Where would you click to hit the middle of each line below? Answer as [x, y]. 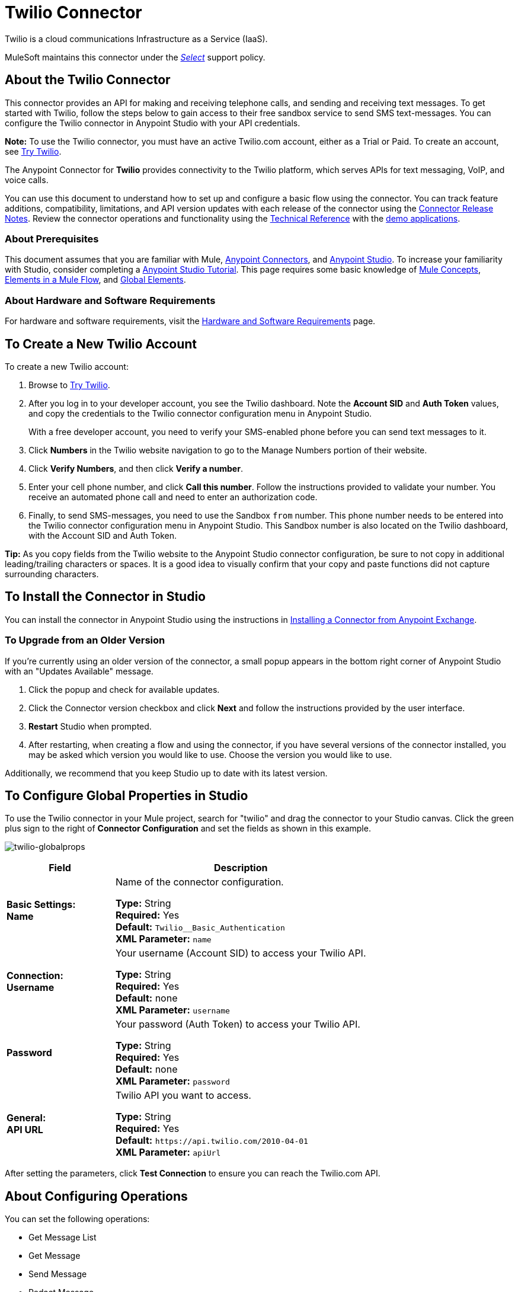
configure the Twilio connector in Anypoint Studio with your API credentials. [153, 123]
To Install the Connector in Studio [105, 597]
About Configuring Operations [96, 1196]
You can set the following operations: [77, 1219]
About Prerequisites [52, 239]
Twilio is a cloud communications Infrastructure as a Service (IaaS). [136, 39]
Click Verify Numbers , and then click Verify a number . [136, 468]
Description [241, 868]
